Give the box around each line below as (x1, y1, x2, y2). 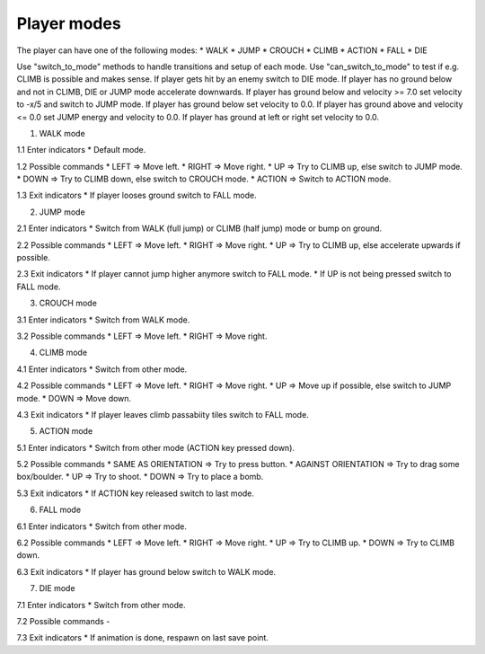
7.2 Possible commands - (16, 616, 110, 626)
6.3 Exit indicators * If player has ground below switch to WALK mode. (16, 566, 277, 577)
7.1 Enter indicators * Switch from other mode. (16, 599, 186, 610)
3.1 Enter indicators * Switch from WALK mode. (16, 314, 190, 325)
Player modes (16, 13, 121, 33)
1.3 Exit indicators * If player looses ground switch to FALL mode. (16, 190, 258, 201)
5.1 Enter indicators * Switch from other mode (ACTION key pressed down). (16, 442, 295, 453)
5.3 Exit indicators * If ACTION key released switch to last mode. (16, 488, 255, 499)
